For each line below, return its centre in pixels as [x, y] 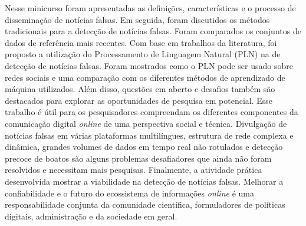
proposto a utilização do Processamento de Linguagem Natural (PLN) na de [143, 54]
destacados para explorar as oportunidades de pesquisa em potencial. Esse [139, 100]
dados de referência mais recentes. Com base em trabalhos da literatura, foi [141, 42]
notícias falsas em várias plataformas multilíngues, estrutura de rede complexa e [149, 135]
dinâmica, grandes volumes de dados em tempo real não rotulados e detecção [144, 147]
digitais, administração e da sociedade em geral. [91, 216]
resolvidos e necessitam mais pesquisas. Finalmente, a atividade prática [134, 170]
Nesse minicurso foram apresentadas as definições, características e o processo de [150, 8]
